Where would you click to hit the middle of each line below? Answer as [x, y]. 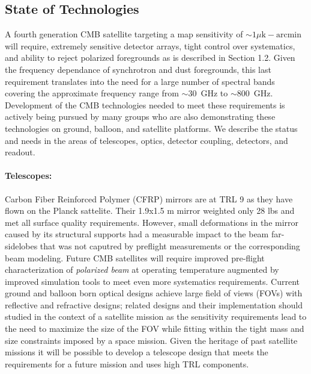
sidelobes [21, 245]
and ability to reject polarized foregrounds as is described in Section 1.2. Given [150, 58]
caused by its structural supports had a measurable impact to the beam [137, 234]
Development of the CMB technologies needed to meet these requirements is [145, 104]
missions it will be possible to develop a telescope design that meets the [137, 352]
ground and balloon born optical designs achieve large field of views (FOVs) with [154, 293]
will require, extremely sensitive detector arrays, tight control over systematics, [150, 45]
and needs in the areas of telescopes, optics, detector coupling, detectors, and [146, 140]
